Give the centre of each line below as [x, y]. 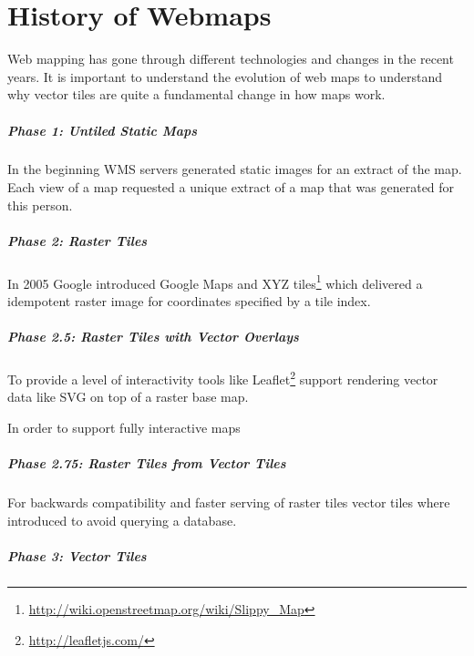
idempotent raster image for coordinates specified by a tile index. [189, 301]
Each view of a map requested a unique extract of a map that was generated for [231, 187]
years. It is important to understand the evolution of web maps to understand [225, 76]
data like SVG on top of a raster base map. [128, 397]
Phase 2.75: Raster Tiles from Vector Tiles [147, 463]
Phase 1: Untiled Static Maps [103, 130]
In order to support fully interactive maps [124, 428]
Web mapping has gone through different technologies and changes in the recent [231, 59]
